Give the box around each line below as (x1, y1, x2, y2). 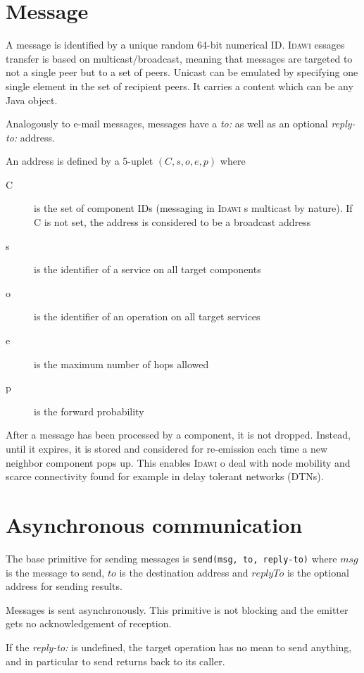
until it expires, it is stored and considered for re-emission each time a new (6, 441, 328, 455)
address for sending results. (6, 579, 123, 593)
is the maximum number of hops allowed (34, 356, 209, 371)
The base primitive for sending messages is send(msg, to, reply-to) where (6, 551, 337, 565)
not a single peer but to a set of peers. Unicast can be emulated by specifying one (6, 65, 358, 80)
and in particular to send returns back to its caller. (6, 653, 225, 668)
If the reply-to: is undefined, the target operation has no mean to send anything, (6, 639, 352, 654)
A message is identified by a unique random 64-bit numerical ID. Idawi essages (6, 37, 345, 52)
